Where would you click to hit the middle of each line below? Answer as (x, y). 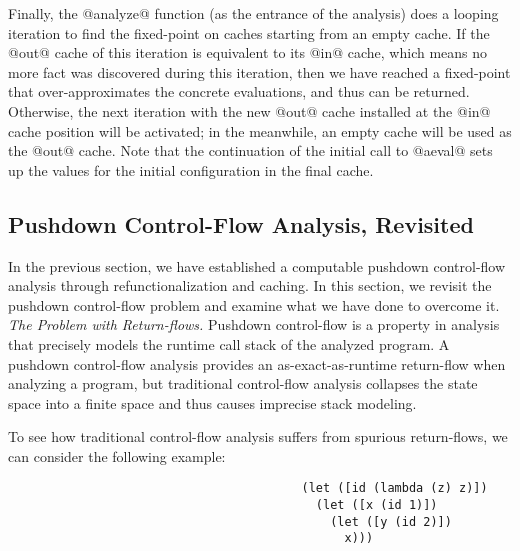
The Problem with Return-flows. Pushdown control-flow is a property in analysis (254, 324)
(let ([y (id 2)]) (391, 521)
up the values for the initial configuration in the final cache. (191, 169)
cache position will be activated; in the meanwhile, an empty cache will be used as (260, 130)
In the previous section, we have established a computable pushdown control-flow (257, 265)
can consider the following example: (117, 455)
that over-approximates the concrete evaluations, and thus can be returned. (239, 91)
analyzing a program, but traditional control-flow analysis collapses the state (243, 383)
